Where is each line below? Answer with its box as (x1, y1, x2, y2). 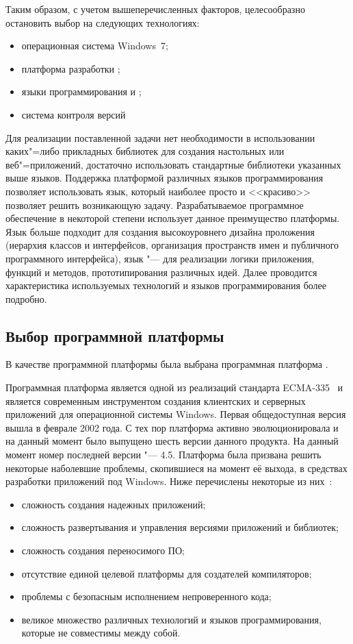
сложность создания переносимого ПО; (21, 543, 185, 558)
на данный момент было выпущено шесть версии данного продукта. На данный (5, 434, 339, 448)
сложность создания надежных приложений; (21, 497, 206, 511)
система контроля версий (21, 107, 126, 121)
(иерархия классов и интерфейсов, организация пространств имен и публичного (5, 238, 339, 252)
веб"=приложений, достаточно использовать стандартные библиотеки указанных (5, 157, 341, 171)
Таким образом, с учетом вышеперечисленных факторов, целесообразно (5, 2, 305, 16)
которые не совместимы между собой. (21, 626, 181, 640)
